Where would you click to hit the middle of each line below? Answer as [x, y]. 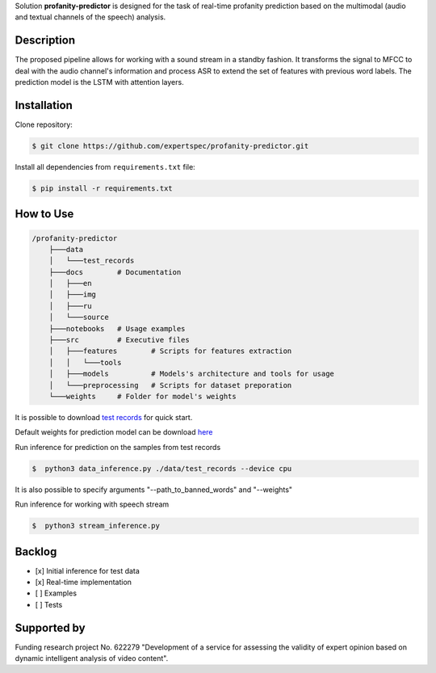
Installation [44, 105]
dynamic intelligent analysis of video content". [92, 658]
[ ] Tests [49, 604]
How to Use [44, 214]
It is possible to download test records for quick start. [104, 417]
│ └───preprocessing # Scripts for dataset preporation [170, 385]
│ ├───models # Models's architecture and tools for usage [192, 374]
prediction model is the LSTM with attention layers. [100, 82]
